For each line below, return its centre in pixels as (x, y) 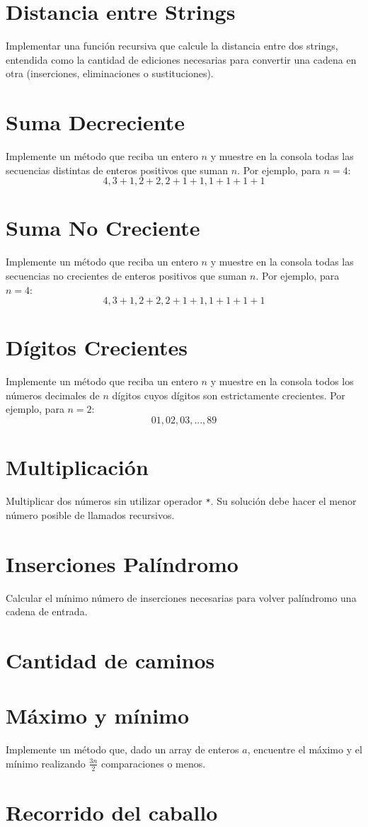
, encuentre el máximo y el (305, 749)
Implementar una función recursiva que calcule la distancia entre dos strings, (172, 46)
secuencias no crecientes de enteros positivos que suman (126, 275)
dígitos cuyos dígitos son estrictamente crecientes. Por (229, 395)
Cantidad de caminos (110, 660)
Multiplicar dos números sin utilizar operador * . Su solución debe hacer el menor (181, 501)
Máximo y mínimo (98, 715)
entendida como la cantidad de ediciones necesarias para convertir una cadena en (181, 59)
